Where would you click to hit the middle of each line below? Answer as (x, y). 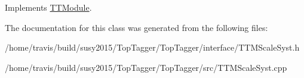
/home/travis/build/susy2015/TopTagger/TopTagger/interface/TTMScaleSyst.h (152, 47)
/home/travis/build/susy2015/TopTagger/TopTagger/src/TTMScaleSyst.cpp (146, 67)
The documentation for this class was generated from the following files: (136, 27)
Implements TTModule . (48, 7)
